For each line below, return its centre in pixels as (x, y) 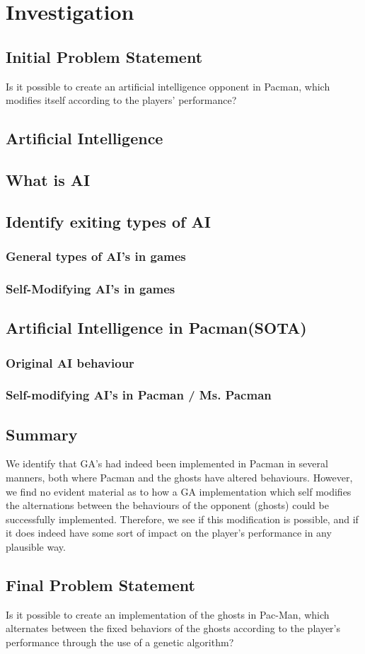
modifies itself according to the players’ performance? (121, 100)
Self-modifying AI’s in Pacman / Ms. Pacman (139, 395)
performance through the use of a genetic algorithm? (120, 642)
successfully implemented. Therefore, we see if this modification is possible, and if (182, 519)
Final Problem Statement (101, 585)
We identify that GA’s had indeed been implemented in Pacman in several (167, 463)
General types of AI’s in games (96, 256)
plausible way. (36, 547)
